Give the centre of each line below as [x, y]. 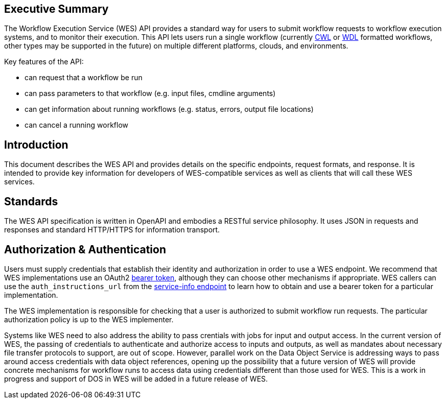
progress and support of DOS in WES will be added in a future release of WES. [136, 378]
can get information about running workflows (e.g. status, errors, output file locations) [169, 109]
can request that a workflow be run [84, 78]
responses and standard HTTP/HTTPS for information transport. [112, 230]
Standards [31, 201]
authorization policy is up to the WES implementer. [89, 319]
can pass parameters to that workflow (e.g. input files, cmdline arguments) [150, 93]
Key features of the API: [44, 62]
